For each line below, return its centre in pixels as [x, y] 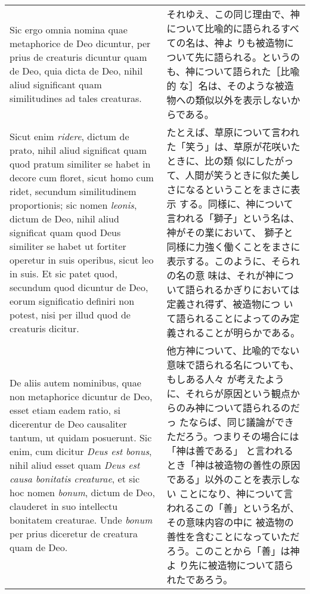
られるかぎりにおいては [247, 290]
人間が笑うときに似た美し [242, 175]
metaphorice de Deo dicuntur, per [80, 43]
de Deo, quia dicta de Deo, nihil [76, 71]
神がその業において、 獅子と [230, 232]
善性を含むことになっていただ [233, 536]
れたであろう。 [200, 579]
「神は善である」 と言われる [230, 451]
